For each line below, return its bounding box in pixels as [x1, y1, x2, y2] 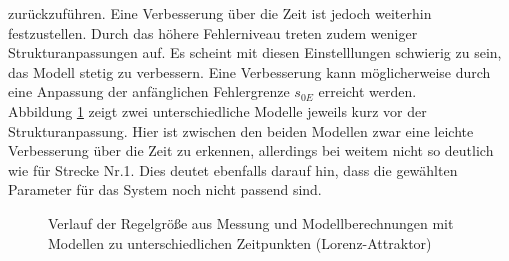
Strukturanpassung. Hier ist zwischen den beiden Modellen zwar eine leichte [8, 120, 474, 141]
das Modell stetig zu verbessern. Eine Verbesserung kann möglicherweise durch [8, 61, 491, 82]
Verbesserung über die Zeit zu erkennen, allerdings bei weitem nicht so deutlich [8, 140, 494, 161]
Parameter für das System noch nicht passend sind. [8, 179, 322, 200]
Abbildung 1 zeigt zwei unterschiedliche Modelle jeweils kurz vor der [8, 100, 427, 121]
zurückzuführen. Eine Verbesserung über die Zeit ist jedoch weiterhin [8, 3, 432, 23]
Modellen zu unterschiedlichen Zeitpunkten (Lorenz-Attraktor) [48, 232, 432, 253]
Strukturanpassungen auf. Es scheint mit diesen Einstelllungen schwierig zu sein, [8, 42, 502, 63]
